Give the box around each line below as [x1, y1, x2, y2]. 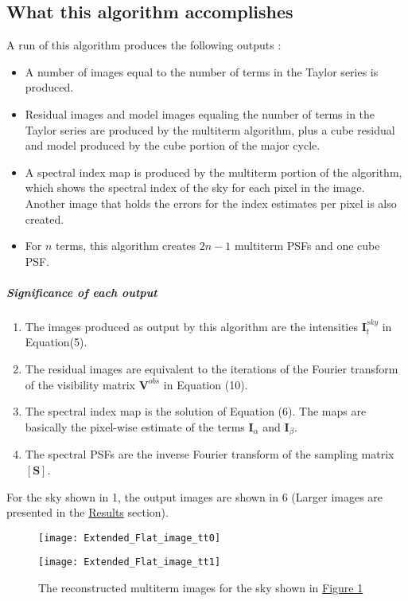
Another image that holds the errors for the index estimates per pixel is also [25, 194, 397, 211]
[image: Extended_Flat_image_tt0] [38, 532, 221, 544]
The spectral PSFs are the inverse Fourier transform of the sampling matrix [25, 446, 394, 462]
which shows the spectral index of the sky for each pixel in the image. [25, 179, 365, 196]
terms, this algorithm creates [56, 237, 196, 254]
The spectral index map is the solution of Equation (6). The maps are [25, 403, 367, 420]
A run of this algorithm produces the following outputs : [6, 37, 282, 53]
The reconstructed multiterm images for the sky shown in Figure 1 [38, 580, 363, 595]
